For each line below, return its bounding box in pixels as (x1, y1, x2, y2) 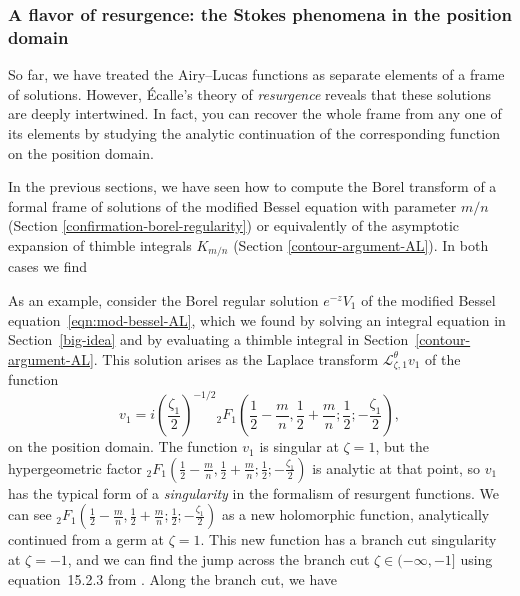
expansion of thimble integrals (8, 234, 192, 255)
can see (8, 504, 52, 525)
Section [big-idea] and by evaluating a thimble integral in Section (8, 329, 409, 350)
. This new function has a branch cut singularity (200, 529, 497, 550)
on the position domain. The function (8, 436, 238, 457)
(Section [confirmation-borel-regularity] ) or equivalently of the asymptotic (8, 215, 460, 236)
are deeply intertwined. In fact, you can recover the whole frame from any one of (8, 103, 502, 124)
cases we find (8, 256, 88, 277)
